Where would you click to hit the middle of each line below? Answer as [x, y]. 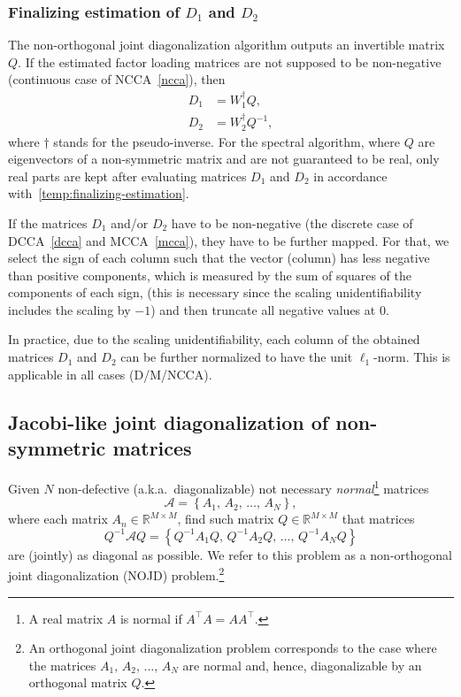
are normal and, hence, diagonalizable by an [302, 665]
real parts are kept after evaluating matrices [127, 176]
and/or [130, 222]
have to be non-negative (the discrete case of [292, 222]
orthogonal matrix [78, 682]
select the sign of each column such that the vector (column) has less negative [219, 258]
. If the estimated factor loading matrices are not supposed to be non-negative [230, 61]
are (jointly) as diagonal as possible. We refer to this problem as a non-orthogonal [230, 554]
